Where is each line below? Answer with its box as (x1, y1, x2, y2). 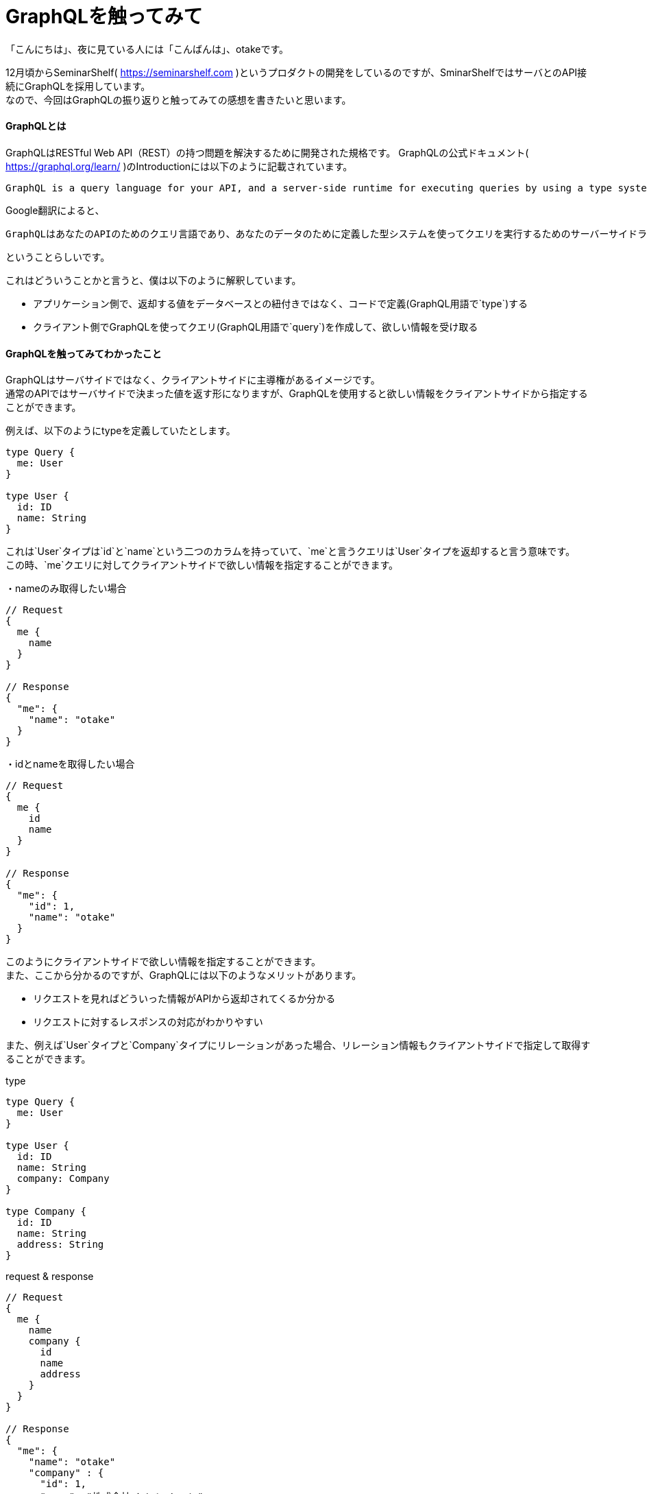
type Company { (5, 1206, 87, 1218)
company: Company (16, 1173, 110, 1185)
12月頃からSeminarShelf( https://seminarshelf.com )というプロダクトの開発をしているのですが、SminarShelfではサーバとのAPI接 (5, 66, 587, 78)
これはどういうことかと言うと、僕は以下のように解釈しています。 (5, 274, 302, 286)
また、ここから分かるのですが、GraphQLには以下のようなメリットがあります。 (5, 969, 362, 982)
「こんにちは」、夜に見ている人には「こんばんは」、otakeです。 (5, 43, 289, 55)
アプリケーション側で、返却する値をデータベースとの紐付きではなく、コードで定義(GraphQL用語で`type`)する (33, 297, 528, 309)
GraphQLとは (5, 120, 66, 132)
